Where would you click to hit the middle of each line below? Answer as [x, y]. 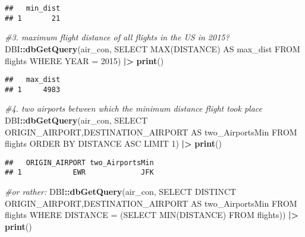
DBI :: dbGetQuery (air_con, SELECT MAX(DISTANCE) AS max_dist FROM [152, 48]
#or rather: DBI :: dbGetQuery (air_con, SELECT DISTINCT [121, 192]
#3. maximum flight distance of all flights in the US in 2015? [117, 37]
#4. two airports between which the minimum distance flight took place [133, 108]
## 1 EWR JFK [79, 173]
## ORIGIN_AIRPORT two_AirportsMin [79, 162]
